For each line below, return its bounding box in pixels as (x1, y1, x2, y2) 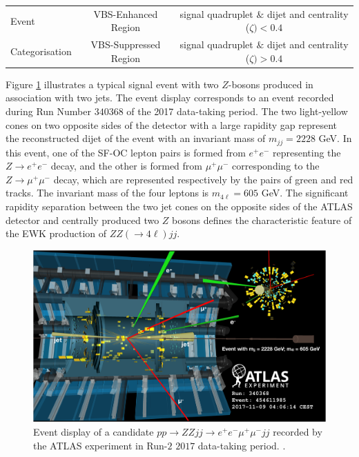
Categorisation (10, 43, 72, 58)
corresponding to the (232, 159, 320, 173)
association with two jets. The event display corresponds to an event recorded (6, 90, 334, 105)
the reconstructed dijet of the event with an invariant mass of (6, 131, 266, 145)
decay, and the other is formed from (50, 159, 202, 173)
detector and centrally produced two (6, 212, 159, 227)
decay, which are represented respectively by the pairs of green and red (53, 172, 353, 186)
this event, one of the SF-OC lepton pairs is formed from (6, 145, 246, 159)
